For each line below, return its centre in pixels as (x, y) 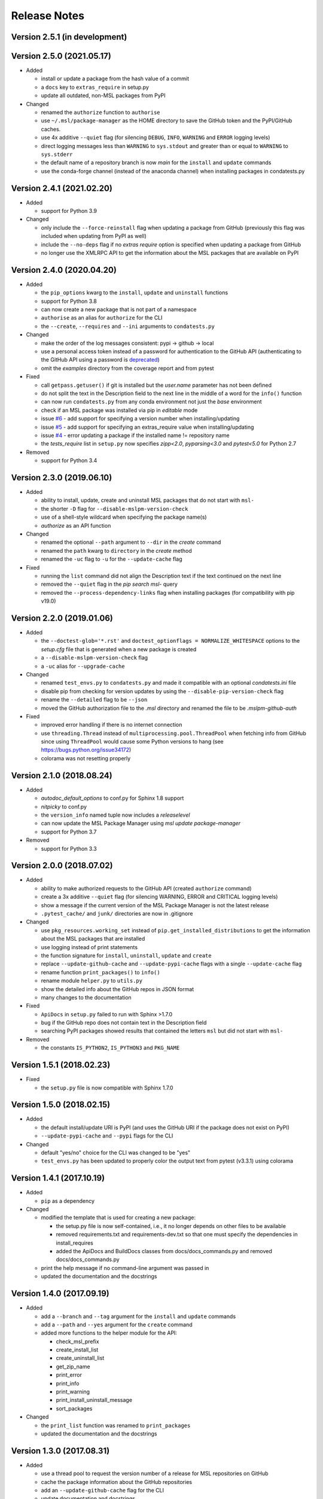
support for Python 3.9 (69, 211)
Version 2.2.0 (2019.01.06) (62, 618)
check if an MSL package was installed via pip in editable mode (119, 410)
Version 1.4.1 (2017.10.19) (58, 1178)
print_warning (73, 1392)
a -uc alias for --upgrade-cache (83, 666)
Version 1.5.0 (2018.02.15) (61, 1105)
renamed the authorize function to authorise (100, 112)
